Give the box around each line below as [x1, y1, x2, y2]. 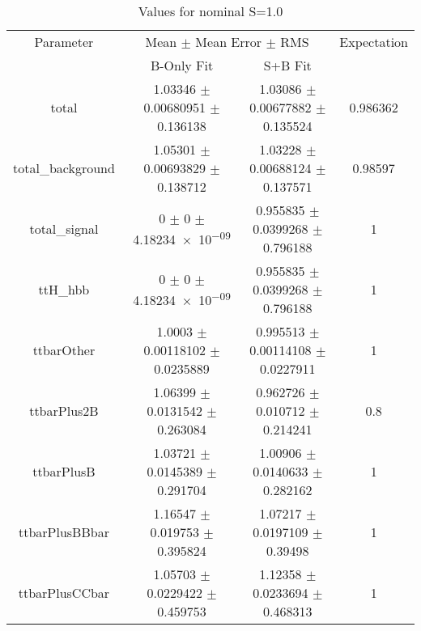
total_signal [29, 219, 99, 238]
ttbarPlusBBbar [18, 523, 109, 541]
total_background [13, 159, 115, 177]
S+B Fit [263, 56, 312, 74]
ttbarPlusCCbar [18, 583, 110, 602]
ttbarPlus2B [29, 401, 99, 420]
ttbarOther [32, 341, 96, 359]
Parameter [34, 32, 94, 51]
